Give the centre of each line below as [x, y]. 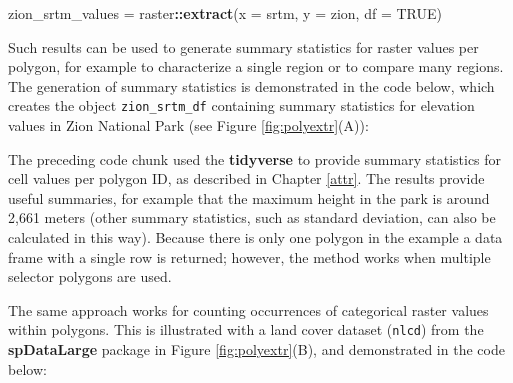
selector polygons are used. [90, 276]
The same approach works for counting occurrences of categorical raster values [248, 309]
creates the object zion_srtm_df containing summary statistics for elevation [241, 105]
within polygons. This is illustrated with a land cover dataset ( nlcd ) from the [246, 329]
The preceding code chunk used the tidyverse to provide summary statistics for [255, 158]
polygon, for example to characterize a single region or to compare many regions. [256, 66]
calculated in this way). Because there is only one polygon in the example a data [255, 237]
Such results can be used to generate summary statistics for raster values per [243, 46]
